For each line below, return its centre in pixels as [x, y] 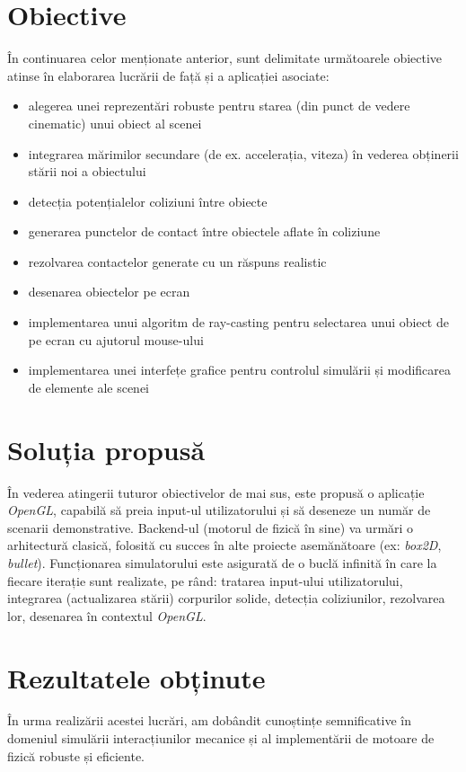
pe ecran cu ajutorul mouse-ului [116, 339]
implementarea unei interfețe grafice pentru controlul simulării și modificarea [240, 370]
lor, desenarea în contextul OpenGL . [107, 615]
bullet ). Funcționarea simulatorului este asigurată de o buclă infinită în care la [222, 562]
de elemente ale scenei [88, 387]
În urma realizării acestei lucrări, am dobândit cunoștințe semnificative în [209, 720]
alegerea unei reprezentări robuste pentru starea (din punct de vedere [219, 106]
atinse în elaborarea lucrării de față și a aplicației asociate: [168, 75]
